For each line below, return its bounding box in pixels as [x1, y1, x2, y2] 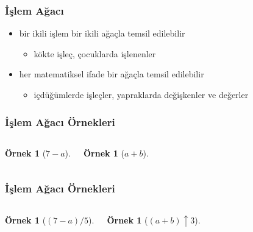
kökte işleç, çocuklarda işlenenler [34, 47, 156, 60]
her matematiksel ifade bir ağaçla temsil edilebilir [19, 68, 204, 80]
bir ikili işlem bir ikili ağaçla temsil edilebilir [19, 27, 185, 40]
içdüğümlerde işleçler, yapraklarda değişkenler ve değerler [34, 88, 249, 100]
